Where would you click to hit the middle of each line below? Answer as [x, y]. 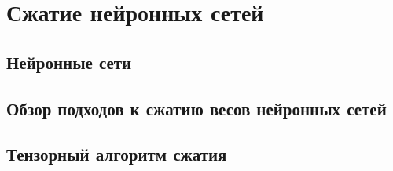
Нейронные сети [69, 62]
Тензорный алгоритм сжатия [117, 154]
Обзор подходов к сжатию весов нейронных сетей [196, 108]
